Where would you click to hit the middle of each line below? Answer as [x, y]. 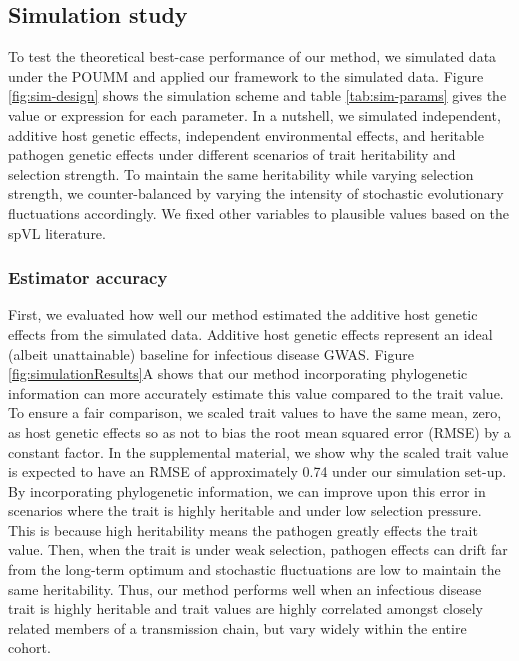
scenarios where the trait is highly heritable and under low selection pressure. [245, 510]
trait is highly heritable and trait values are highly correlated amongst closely [246, 608]
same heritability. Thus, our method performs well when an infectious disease [245, 588]
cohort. [29, 647]
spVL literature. [57, 232]
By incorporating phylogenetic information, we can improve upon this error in [247, 490]
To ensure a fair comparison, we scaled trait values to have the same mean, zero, [255, 412]
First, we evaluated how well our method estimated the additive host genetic [243, 314]
